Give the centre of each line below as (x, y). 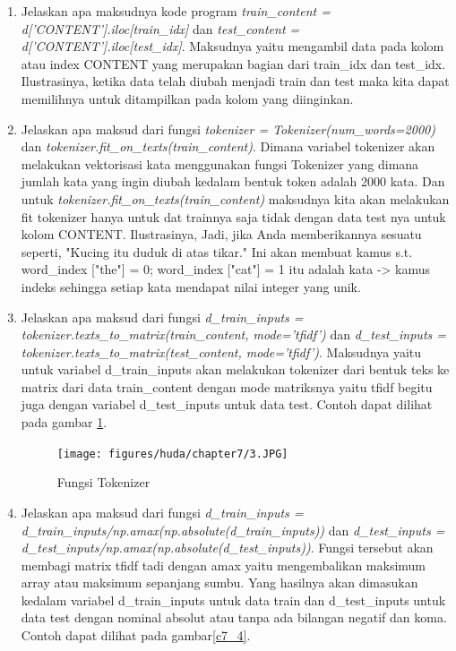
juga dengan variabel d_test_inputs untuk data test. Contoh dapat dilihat (227, 404)
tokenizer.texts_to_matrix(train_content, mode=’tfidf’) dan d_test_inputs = (234, 334)
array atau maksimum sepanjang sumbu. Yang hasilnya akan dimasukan (219, 582)
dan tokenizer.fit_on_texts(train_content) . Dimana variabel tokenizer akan (228, 146)
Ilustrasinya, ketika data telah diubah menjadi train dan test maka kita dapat (235, 81)
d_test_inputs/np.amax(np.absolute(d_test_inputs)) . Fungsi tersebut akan (227, 548)
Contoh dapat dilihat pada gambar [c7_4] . (136, 635)
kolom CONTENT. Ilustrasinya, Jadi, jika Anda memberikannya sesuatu (221, 234)
